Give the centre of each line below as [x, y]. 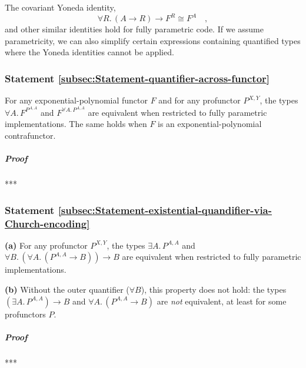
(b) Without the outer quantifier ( [67, 290]
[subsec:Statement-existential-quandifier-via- [165, 210]
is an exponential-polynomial [210, 124]
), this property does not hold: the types [214, 290]
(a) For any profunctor [46, 245]
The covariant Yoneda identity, [60, 7]
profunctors [25, 314]
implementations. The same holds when [76, 124]
